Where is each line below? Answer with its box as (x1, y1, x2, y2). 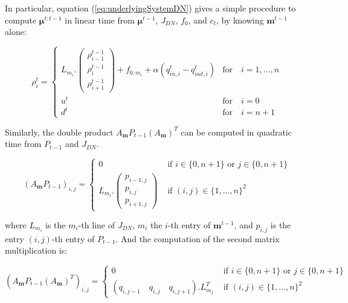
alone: (5, 25, 27, 38)
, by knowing (216, 13, 264, 26)
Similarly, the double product (5, 125, 114, 138)
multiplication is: (5, 244, 68, 257)
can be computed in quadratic (181, 125, 292, 138)
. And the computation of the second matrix (115, 232, 280, 245)
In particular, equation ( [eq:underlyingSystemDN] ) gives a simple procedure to (5, 2, 296, 14)
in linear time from (65, 13, 135, 26)
